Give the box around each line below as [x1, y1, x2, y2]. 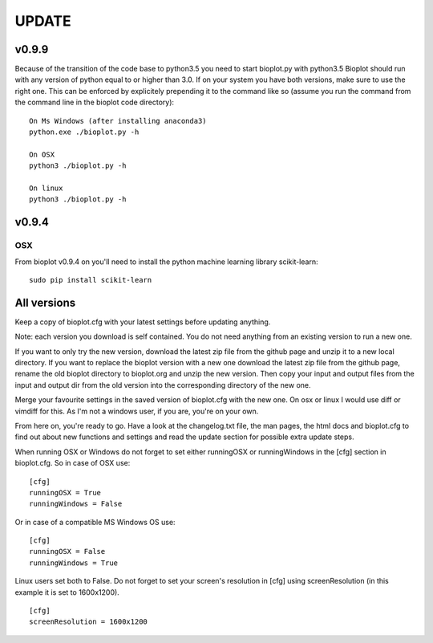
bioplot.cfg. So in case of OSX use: [14, 458, 131, 468]
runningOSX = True [29, 488, 102, 497]
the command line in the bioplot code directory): [14, 97, 175, 108]
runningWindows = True [29, 558, 119, 568]
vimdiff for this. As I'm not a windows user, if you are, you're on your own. [14, 406, 259, 416]
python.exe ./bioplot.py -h [29, 128, 140, 136]
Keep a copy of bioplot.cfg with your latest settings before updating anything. [14, 317, 271, 327]
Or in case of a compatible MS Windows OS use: [14, 517, 176, 527]
